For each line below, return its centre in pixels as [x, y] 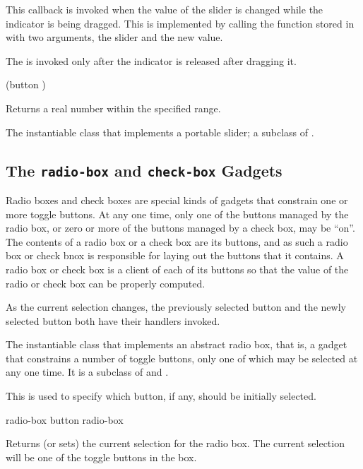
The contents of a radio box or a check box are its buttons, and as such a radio [177, 241]
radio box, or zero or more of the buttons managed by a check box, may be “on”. [180, 228]
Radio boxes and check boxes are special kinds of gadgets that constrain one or [177, 200]
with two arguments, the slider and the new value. [114, 37]
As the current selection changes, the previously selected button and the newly [176, 307]
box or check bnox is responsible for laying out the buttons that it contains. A [175, 255]
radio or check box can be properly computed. [106, 283]
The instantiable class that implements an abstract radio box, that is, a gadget [177, 344]
